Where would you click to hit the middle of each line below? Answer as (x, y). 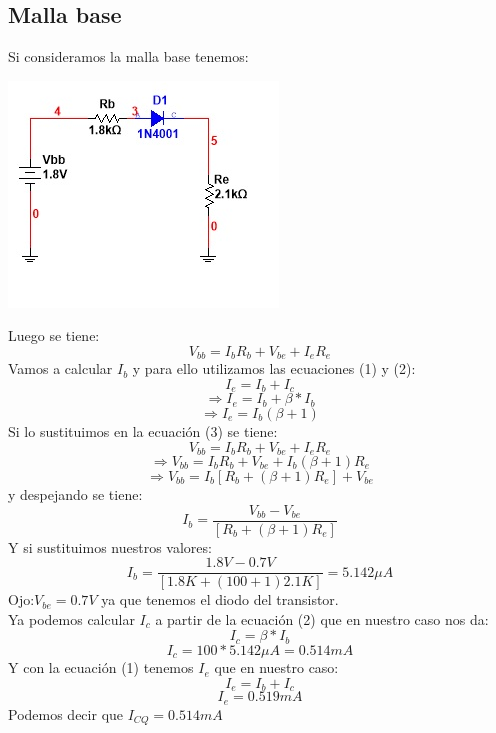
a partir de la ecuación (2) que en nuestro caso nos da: (322, 618)
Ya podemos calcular (71, 618)
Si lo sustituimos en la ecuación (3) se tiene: (143, 430)
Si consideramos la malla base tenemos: (128, 56)
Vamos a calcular (60, 368)
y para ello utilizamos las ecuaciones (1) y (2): (274, 368)
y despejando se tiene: (75, 493)
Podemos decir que (66, 713)
